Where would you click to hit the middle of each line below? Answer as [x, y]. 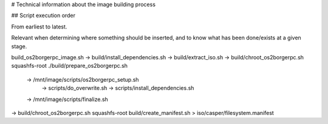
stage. [19, 46]
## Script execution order [43, 16]
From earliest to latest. [39, 27]
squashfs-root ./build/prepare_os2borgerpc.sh [69, 66]
